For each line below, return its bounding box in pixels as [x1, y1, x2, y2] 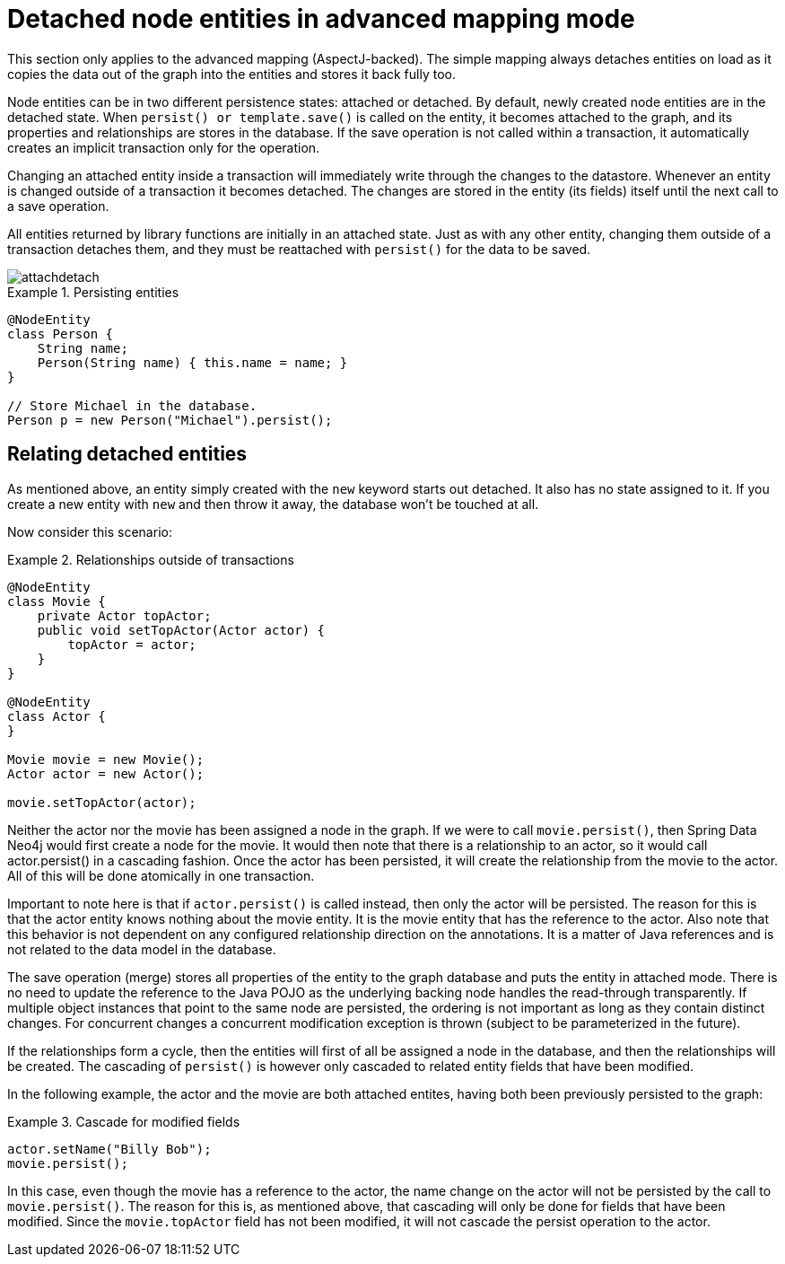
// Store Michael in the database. [7, 398, 257, 413]
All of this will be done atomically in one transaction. [7, 867, 315, 883]
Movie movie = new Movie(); [7, 751, 205, 767]
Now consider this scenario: [7, 523, 172, 540]
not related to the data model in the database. [7, 941, 276, 957]
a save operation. [7, 197, 109, 214]
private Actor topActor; [37, 608, 212, 623]
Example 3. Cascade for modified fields [7, 1113, 240, 1129]
